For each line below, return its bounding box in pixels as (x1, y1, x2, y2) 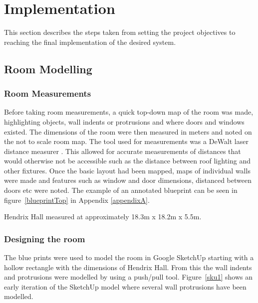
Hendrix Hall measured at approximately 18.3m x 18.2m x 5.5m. (4, 211, 202, 222)
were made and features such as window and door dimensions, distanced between (4, 175, 252, 185)
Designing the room (4, 232, 85, 245)
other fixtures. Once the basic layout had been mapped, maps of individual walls (4, 165, 251, 175)
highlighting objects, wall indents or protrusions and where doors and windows (4, 116, 245, 127)
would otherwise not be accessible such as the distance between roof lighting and (4, 155, 251, 166)
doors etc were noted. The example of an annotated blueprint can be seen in (4, 185, 238, 195)
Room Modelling (4, 61, 92, 76)
